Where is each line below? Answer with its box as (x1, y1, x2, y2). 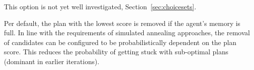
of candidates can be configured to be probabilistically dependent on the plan (4, 37, 236, 47)
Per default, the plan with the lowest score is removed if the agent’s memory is (4, 18, 241, 28)
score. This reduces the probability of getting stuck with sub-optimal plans (4, 47, 229, 57)
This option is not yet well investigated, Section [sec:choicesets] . (4, 1, 197, 11)
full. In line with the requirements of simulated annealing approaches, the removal (4, 27, 250, 38)
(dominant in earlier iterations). (4, 56, 100, 66)
